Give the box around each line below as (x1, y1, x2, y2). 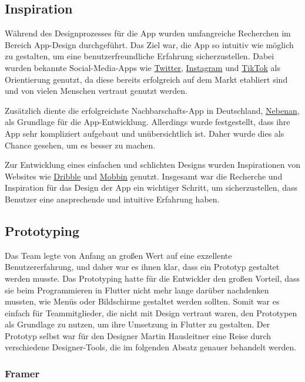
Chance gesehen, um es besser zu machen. (5, 138, 156, 151)
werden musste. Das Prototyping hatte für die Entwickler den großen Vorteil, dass (5, 272, 300, 284)
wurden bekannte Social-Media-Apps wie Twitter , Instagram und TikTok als (5, 61, 281, 73)
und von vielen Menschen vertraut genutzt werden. (5, 84, 187, 97)
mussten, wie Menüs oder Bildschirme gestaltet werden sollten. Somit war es (5, 295, 280, 307)
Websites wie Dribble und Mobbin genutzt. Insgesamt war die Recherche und (5, 170, 283, 182)
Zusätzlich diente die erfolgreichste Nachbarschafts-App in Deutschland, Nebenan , (5, 104, 300, 116)
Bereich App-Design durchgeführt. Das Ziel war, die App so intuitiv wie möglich (5, 38, 294, 50)
